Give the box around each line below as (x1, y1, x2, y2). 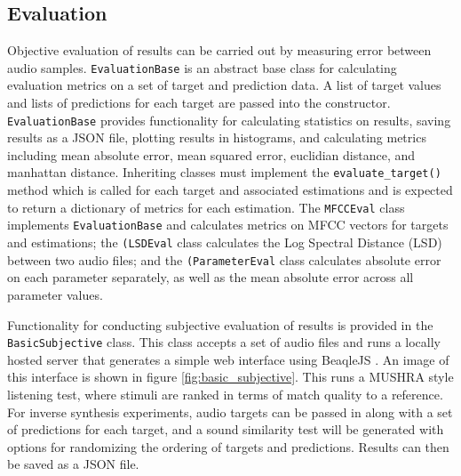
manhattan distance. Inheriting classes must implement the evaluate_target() (7, 163, 441, 182)
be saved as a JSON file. (7, 455, 139, 473)
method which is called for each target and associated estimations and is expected (7, 181, 453, 199)
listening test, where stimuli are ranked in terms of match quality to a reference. (7, 384, 443, 403)
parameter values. (7, 285, 103, 303)
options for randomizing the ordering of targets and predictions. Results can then (7, 437, 449, 456)
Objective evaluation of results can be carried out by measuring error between (7, 41, 432, 60)
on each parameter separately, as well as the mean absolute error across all (7, 268, 414, 286)
